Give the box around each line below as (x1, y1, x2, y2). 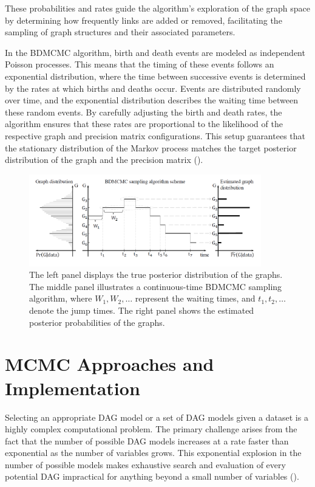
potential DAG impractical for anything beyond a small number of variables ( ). (5, 470, 299, 483)
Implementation (5, 375, 140, 400)
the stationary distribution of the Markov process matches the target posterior (5, 141, 297, 154)
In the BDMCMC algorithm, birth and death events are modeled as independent (5, 46, 305, 58)
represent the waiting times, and (135, 292, 256, 305)
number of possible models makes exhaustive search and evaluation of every (5, 458, 286, 471)
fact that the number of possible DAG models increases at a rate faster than (5, 434, 289, 447)
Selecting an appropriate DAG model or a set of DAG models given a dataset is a (5, 410, 308, 423)
